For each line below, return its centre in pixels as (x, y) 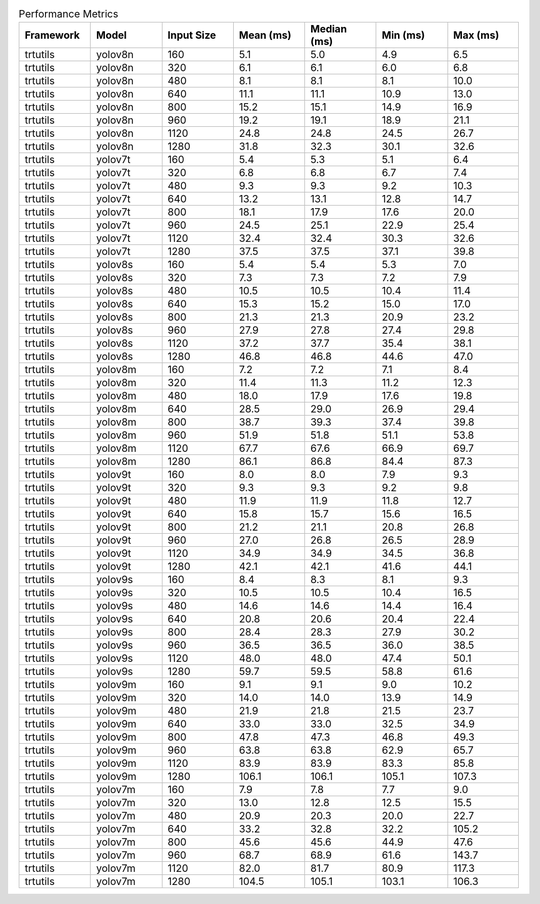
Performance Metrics (68, 14)
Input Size (192, 35)
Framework (52, 35)
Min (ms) (403, 35)
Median (328, 29)
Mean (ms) (265, 35)
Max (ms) (476, 35)
